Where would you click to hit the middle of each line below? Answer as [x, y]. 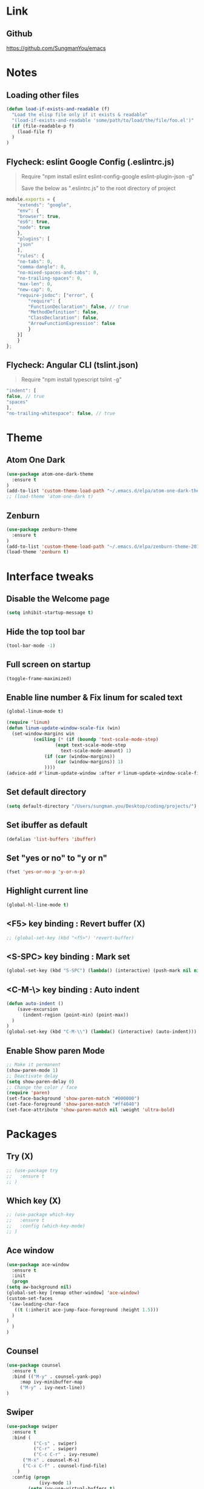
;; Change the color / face [42, 1087]
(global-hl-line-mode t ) [38, 905]
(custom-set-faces [29, 1298]
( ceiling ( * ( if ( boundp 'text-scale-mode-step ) [96, 739]
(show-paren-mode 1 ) [32, 1070]
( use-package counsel [34, 1365]
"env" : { [28, 211]
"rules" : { [31, 256]
